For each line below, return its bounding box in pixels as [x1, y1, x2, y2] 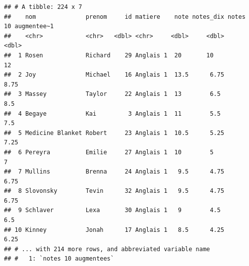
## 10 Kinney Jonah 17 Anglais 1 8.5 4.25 [4, 226, 224, 233]
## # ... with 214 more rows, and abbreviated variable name [4, 245, 210, 253]
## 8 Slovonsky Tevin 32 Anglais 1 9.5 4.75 [4, 187, 224, 195]
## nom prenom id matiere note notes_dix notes [4, 13, 246, 20]
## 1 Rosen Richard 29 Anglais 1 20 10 [4, 51, 214, 59]
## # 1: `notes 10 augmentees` [4, 255, 114, 263]
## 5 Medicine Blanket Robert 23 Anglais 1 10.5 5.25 [4, 129, 224, 136]
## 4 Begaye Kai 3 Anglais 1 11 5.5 [4, 110, 221, 117]
